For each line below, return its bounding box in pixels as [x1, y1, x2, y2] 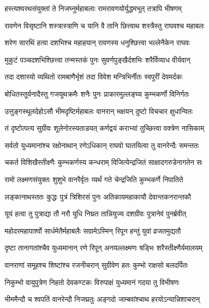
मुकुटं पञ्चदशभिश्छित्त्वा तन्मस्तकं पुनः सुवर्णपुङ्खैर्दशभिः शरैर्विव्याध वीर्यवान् [5, 54, 191, 65]
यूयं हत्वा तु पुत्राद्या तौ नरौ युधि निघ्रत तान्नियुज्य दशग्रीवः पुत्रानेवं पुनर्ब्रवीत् [5, 208, 187, 219]
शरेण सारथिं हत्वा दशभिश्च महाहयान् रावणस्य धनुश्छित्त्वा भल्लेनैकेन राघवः [5, 37, 190, 48]
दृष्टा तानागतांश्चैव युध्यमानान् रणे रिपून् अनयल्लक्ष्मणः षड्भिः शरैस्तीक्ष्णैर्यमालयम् [5, 242, 203, 253]
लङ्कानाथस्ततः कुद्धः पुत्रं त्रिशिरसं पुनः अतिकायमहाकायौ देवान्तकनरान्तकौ [5, 191, 191, 202]
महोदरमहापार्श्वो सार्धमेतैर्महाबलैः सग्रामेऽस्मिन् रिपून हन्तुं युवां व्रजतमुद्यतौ [5, 225, 181, 236]
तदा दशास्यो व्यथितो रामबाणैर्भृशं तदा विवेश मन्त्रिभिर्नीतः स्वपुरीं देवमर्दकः [5, 71, 183, 82]
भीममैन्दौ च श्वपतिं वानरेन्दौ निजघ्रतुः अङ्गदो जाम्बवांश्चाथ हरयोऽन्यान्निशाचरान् [5, 294, 200, 304]
